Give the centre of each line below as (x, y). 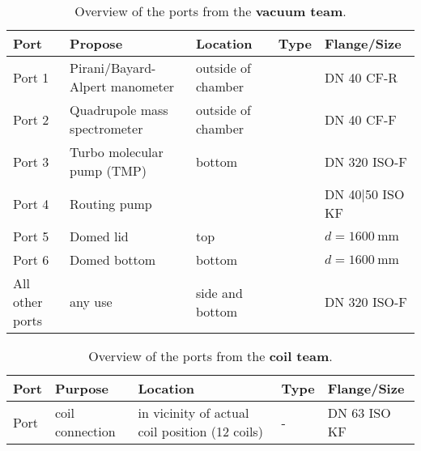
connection (85, 431)
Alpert (88, 86)
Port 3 (31, 161)
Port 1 (31, 77)
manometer (142, 86)
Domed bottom (113, 260)
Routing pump (111, 203)
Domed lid (99, 236)
